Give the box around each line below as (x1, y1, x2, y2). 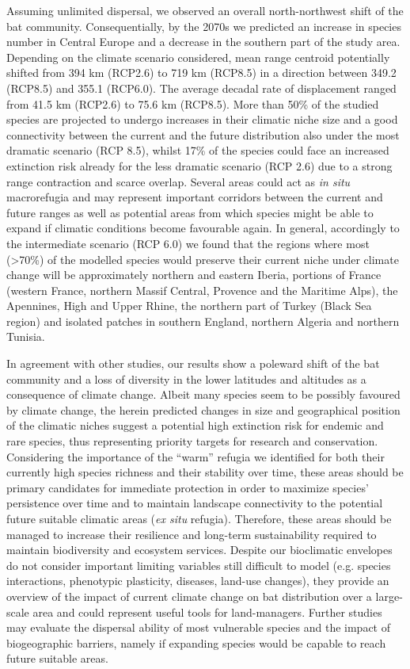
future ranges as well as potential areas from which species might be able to (6, 204, 374, 220)
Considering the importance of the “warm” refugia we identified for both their (6, 448, 385, 464)
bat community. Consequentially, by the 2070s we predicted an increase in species (6, 17, 401, 34)
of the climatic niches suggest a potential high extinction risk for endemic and (6, 417, 384, 434)
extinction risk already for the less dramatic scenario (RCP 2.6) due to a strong (6, 157, 393, 174)
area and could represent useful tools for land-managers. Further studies (32, 603, 382, 620)
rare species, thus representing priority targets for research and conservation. (6, 433, 378, 449)
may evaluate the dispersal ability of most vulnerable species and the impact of (6, 619, 391, 636)
